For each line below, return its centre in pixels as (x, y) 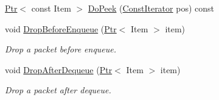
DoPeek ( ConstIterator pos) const (151, 8)
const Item (51, 8)
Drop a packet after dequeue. (58, 90)
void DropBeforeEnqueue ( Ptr (61, 28)
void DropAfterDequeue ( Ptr (59, 69)
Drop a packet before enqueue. (61, 49)
